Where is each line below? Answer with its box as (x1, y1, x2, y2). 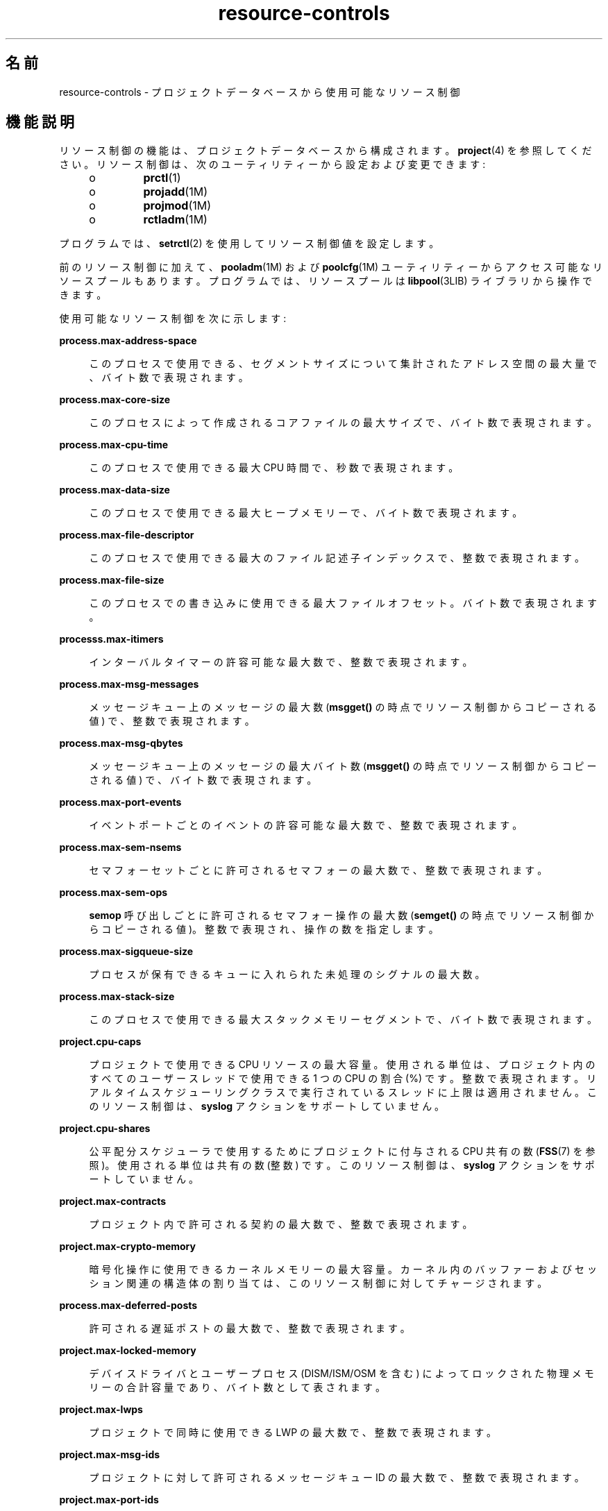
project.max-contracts (59, 1195, 167, 1208)
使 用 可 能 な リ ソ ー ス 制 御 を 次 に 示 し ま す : (59, 312, 287, 325)
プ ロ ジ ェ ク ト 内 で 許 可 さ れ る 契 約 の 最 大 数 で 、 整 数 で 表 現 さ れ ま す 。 (89, 1218, 473, 1231)
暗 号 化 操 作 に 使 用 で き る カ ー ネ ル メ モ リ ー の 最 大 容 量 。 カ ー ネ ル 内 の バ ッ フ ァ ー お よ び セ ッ (89, 1263, 597, 1276)
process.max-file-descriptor (59, 529, 194, 541)
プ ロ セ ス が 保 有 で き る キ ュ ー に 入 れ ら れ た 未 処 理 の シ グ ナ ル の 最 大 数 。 (89, 968, 485, 981)
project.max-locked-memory (59, 1344, 196, 1357)
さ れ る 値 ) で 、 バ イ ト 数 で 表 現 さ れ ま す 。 (89, 774, 317, 786)
